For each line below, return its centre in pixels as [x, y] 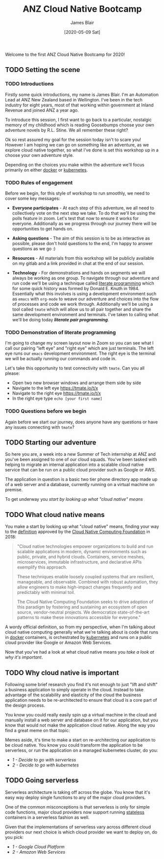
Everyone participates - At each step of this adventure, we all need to [83, 208]
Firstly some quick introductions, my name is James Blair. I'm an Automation [82, 95]
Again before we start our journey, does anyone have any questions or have [82, 422]
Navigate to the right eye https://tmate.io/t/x [57, 393]
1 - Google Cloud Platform [38, 847]
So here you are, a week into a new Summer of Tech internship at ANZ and [80, 454]
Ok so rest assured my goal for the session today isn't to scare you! [73, 139]
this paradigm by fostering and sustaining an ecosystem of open [82, 607]
